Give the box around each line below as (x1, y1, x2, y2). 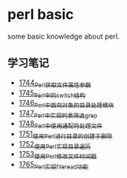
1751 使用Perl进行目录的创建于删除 (18, 128, 113, 140)
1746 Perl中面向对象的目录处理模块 (18, 98, 114, 109)
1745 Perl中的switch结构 (18, 88, 86, 99)
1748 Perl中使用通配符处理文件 (18, 118, 103, 130)
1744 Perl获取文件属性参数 (18, 77, 92, 89)
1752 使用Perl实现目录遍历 (18, 139, 92, 150)
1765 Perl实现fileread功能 (18, 160, 88, 171)
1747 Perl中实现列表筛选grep (18, 109, 98, 120)
